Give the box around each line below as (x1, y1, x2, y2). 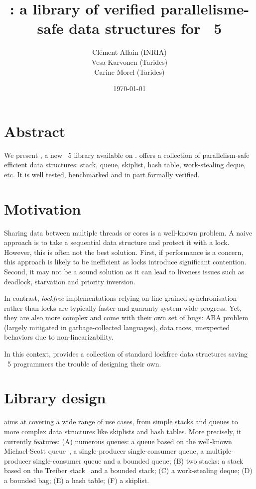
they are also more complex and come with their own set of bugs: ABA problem (4, 312, 249, 323)
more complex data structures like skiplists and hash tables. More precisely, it (4, 426, 242, 436)
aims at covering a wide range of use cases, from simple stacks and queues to (4, 416, 238, 427)
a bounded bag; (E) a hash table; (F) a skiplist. (4, 475, 149, 485)
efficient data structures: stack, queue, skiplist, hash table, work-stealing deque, (4, 159, 246, 170)
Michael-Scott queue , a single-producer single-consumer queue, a (4, 446, 204, 456)
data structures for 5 (69, 18, 222, 38)
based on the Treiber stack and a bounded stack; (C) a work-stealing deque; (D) (4, 465, 253, 476)
